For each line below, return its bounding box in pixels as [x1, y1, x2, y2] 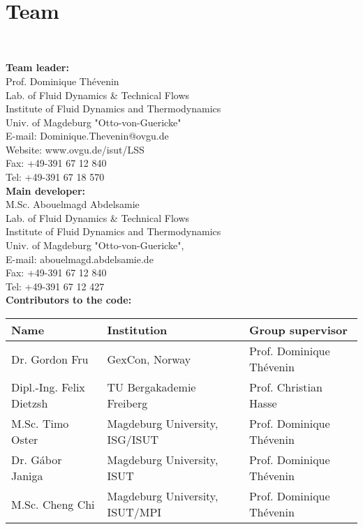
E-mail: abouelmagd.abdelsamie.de [6, 251, 154, 266]
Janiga [11, 468, 43, 484]
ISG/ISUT [107, 431, 159, 447]
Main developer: [6, 183, 86, 198]
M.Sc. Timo [11, 415, 69, 431]
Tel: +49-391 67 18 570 [6, 170, 105, 184]
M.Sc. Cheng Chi [11, 496, 95, 512]
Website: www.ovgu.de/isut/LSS [6, 142, 145, 156]
